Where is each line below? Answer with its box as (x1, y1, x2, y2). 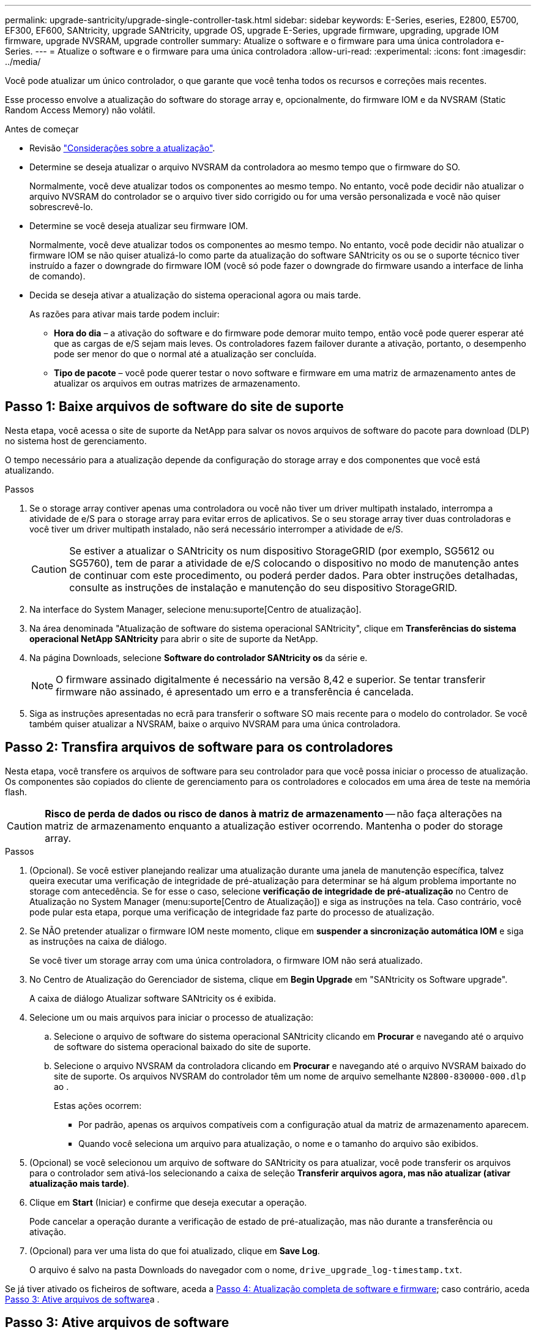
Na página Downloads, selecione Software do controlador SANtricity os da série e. (29, 652, 368, 663)
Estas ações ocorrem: (54, 1100, 142, 1111)
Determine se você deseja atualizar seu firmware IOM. (29, 221, 248, 231)
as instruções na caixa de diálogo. (29, 936, 167, 947)
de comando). (29, 271, 86, 281)
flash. (5, 786, 28, 797)
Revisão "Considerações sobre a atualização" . (29, 143, 215, 153)
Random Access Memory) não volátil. (5, 105, 155, 115)
